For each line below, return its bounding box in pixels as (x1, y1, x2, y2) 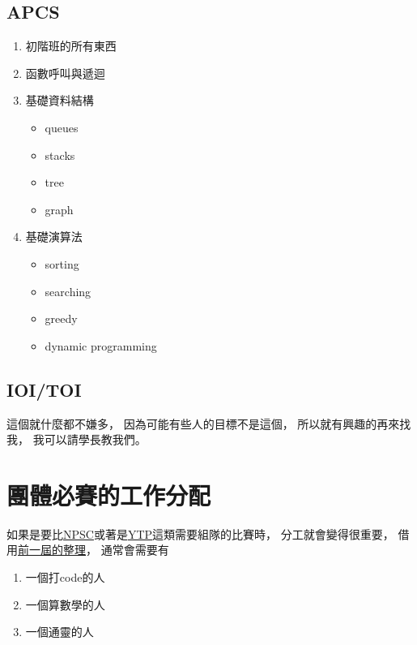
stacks (45, 146, 75, 163)
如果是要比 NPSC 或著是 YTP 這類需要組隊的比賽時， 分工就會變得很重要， (6, 525, 394, 542)
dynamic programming (45, 337, 157, 354)
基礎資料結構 (25, 92, 94, 109)
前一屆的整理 (18, 541, 86, 558)
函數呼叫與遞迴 (25, 64, 105, 81)
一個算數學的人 (25, 596, 105, 613)
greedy (45, 310, 78, 327)
